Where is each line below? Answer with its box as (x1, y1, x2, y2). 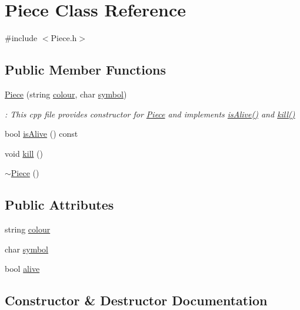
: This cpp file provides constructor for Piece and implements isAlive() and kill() (5, 107, 295, 120)
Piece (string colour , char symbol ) (5, 87, 127, 100)
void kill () (5, 147, 43, 159)
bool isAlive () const (5, 127, 78, 140)
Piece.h (51, 32, 77, 44)
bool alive (5, 262, 40, 275)
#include (5, 32, 38, 44)
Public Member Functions (5, 60, 166, 79)
